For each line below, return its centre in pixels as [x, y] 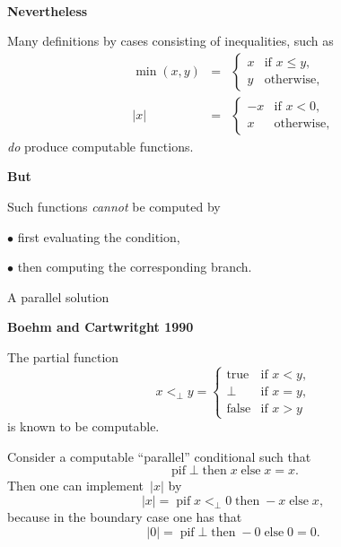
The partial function [63, 357]
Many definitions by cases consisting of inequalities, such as [170, 41]
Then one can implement [76, 486]
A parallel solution [58, 296]
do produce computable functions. [101, 146]
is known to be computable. [83, 426]
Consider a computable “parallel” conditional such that [159, 456]
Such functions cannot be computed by [114, 207]
